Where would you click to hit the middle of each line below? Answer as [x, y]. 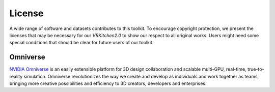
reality [16, 76]
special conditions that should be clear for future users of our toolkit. [81, 43]
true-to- [256, 69]
